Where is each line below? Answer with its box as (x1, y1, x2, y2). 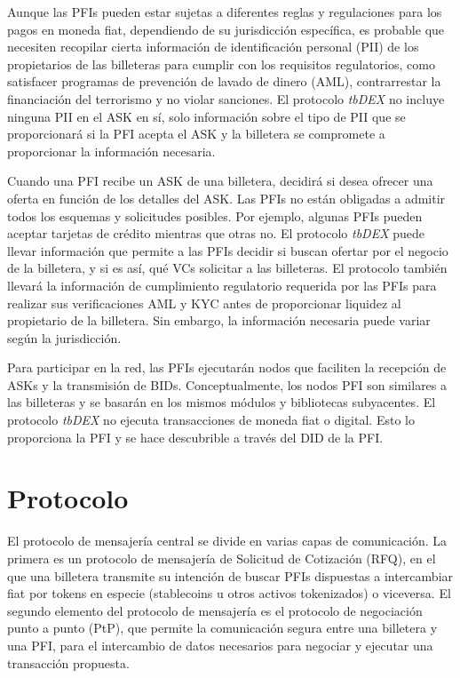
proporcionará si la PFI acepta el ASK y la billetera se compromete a (7, 124, 385, 143)
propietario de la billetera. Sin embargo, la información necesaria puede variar (7, 311, 431, 330)
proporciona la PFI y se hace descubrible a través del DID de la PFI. (7, 427, 384, 446)
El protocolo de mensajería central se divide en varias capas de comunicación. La (7, 531, 448, 550)
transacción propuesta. (7, 653, 130, 672)
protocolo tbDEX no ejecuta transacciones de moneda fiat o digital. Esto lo (7, 411, 415, 429)
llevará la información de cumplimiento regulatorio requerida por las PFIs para (7, 275, 437, 294)
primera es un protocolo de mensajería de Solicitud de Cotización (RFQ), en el (7, 548, 436, 567)
